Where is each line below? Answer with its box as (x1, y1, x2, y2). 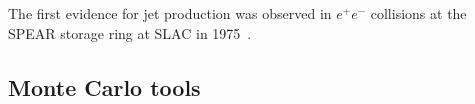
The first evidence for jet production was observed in (8, 3, 332, 23)
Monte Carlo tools (8, 71, 201, 102)
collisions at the (370, 3, 467, 23)
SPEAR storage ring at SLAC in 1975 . (8, 22, 252, 43)
